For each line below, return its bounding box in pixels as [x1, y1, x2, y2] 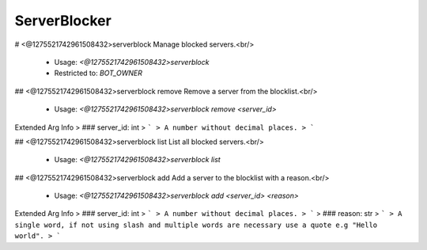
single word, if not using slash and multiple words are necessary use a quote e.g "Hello [14, 220, 378, 229]
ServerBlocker [14, 12, 112, 29]
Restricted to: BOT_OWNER [54, 68, 142, 78]
